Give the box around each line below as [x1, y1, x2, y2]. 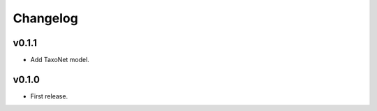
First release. [30, 91, 68, 101]
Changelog [13, 10, 78, 26]
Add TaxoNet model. [30, 56, 90, 64]
